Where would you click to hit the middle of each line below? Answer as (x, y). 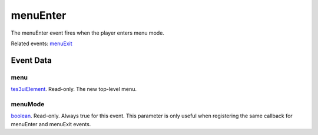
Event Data (32, 60)
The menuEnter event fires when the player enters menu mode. (88, 33)
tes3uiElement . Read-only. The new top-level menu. (74, 89)
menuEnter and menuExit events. (51, 124)
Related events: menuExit (42, 43)
